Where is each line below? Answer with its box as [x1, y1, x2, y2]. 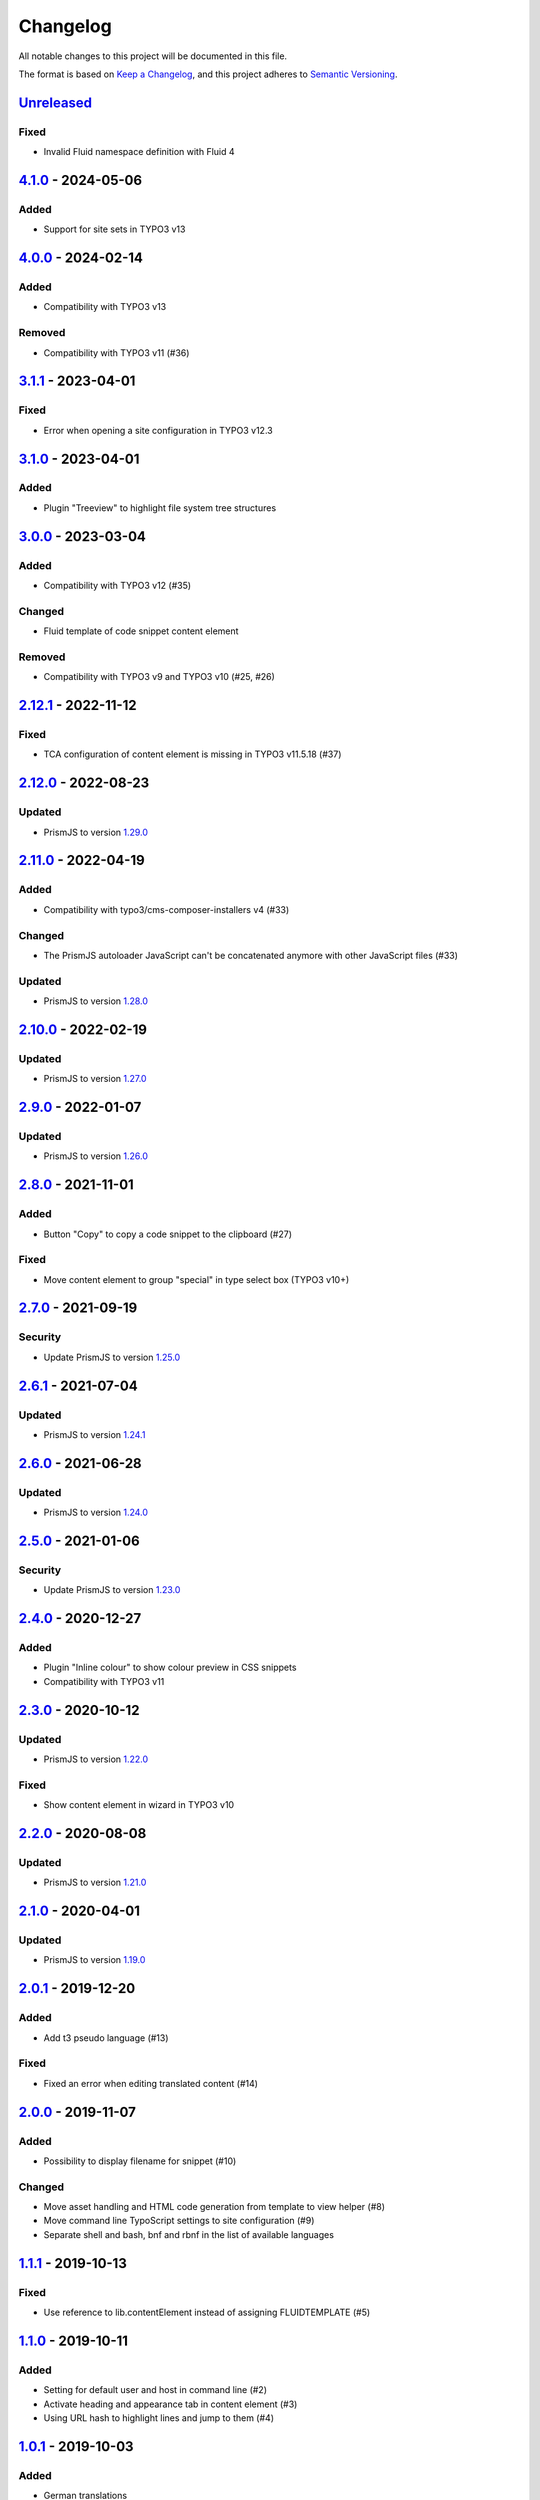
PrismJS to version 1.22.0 [43, 1753, 149, 1765]
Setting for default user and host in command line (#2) [43, 2384, 268, 2396]
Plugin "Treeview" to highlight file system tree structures [43, 501, 277, 514]
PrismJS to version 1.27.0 [43, 1073, 147, 1085]
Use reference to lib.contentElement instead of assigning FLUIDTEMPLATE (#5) [43, 2306, 371, 2318]
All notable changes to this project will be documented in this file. [18, 50, 288, 62]
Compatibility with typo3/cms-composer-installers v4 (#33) [43, 903, 290, 915]
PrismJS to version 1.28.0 [43, 995, 149, 1007]
